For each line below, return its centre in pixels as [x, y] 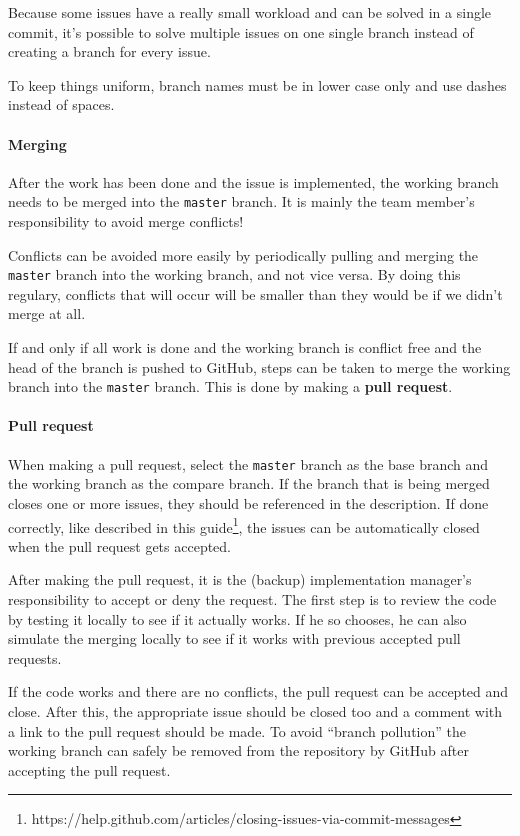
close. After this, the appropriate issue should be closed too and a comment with [255, 710]
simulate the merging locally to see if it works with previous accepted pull [234, 638]
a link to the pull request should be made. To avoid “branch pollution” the [237, 730]
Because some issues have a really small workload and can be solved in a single [250, 12]
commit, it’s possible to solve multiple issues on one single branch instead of [241, 31]
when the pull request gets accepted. [120, 545]
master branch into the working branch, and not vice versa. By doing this [234, 274]
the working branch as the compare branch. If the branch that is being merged [249, 483]
